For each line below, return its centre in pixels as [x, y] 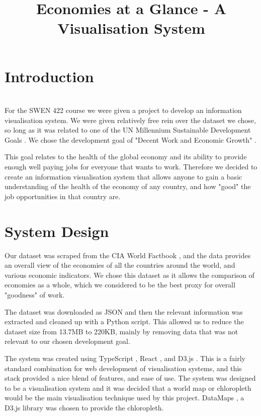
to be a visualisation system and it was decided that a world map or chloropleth [128, 388]
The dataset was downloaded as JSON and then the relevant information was [124, 311]
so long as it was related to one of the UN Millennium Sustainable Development [128, 130]
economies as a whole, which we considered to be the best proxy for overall [120, 285]
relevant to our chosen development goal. [67, 341]
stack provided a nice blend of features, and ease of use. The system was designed [130, 378]
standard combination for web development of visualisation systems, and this [123, 368]
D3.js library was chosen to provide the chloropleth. [84, 407]
